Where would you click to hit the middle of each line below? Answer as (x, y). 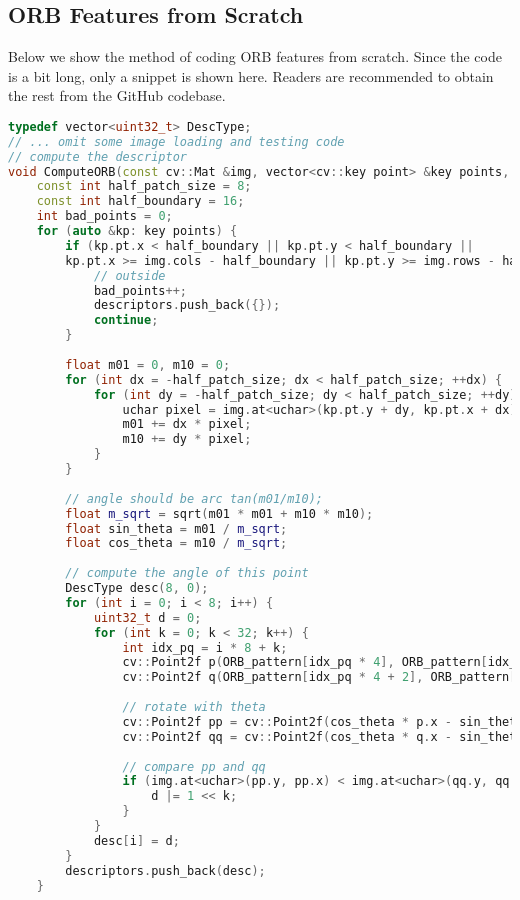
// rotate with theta (194, 707)
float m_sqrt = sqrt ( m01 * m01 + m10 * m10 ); (219, 513)
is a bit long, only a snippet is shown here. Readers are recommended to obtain (251, 75)
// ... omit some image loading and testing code (176, 141)
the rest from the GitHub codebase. (117, 95)
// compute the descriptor (97, 156)
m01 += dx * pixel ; (187, 424)
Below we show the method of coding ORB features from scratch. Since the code (255, 56)
